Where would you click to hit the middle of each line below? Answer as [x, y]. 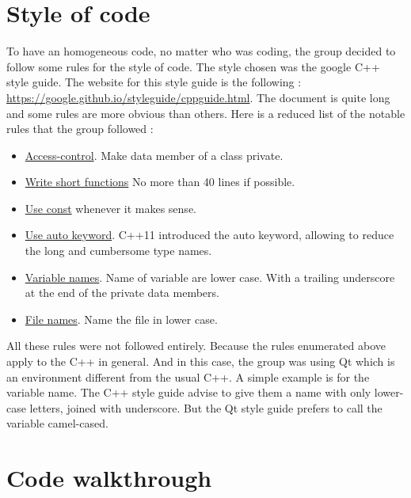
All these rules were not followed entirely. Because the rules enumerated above [196, 346]
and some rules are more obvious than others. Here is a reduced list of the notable [206, 113]
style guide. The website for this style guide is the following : [154, 82]
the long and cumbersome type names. [118, 251]
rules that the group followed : [80, 129]
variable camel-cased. [57, 423]
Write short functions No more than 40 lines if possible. [160, 182]
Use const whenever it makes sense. [110, 208]
